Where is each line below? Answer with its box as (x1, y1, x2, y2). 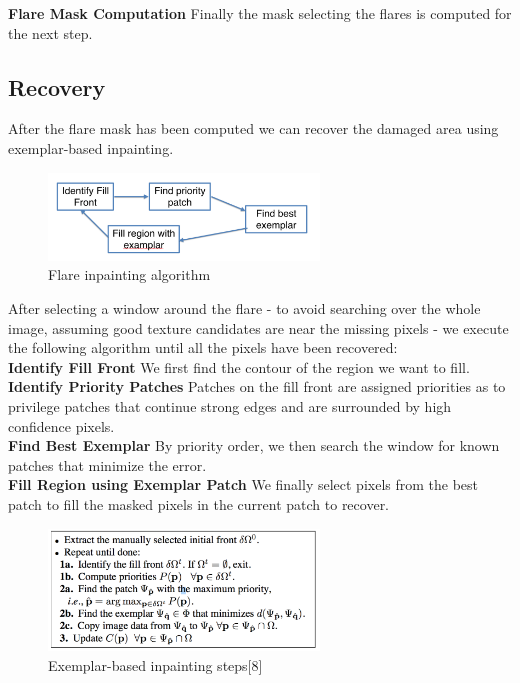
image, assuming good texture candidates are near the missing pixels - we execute (8, 317, 509, 338)
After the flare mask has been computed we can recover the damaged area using (8, 118, 499, 139)
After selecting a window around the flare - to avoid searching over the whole (8, 297, 481, 318)
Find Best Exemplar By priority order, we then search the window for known (8, 435, 500, 456)
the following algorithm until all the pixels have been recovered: (8, 337, 398, 358)
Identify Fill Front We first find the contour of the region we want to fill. (8, 356, 470, 377)
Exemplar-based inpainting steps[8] (48, 655, 263, 675)
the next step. (8, 22, 93, 43)
